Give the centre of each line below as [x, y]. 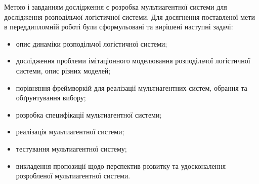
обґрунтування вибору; [51, 98]
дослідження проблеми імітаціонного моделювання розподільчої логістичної [133, 61]
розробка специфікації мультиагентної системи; [89, 114]
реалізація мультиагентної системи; [70, 132]
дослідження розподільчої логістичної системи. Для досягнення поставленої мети [129, 16]
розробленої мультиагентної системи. [73, 176]
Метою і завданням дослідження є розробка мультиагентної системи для [116, 7]
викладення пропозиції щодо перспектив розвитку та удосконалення [121, 165]
